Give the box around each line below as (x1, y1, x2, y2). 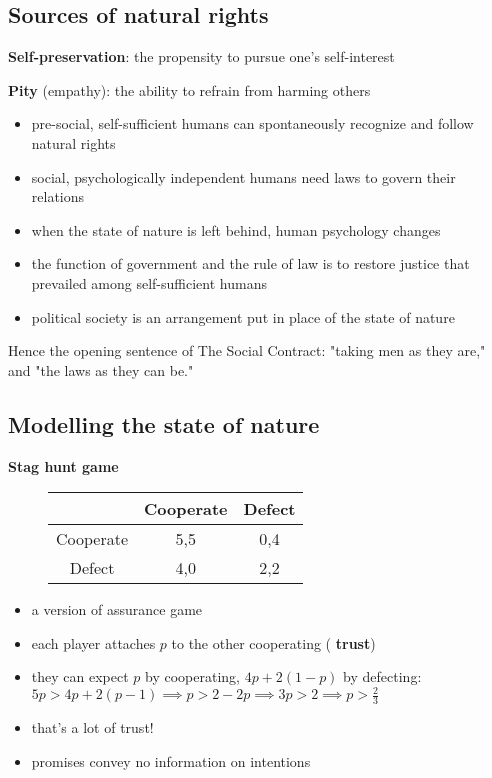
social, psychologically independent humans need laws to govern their (31, 166, 456, 187)
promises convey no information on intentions (31, 750, 311, 771)
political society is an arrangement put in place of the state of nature (31, 306, 455, 327)
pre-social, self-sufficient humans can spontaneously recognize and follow (31, 113, 474, 134)
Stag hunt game (8, 455, 119, 476)
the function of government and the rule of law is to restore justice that (31, 253, 470, 274)
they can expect (31, 666, 129, 687)
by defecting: (343, 666, 422, 687)
